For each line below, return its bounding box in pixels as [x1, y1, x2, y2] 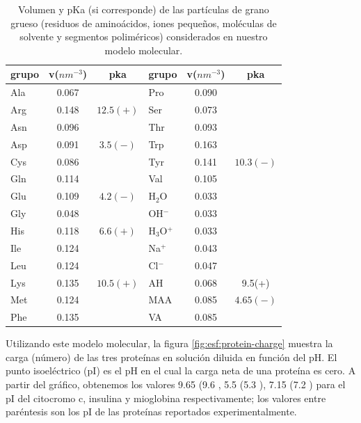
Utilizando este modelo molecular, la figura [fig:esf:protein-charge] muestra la [6, 336, 333, 351]
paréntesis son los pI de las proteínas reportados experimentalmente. [6, 404, 297, 419]
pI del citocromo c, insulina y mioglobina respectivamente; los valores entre [6, 390, 326, 405]
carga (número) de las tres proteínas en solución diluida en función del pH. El [6, 349, 337, 364]
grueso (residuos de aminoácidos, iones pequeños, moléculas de [10, 15, 277, 30]
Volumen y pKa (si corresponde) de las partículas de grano [18, 2, 269, 16]
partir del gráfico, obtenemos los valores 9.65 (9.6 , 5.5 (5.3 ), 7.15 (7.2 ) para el [6, 377, 346, 392]
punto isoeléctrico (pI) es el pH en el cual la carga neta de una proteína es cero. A [6, 363, 356, 378]
